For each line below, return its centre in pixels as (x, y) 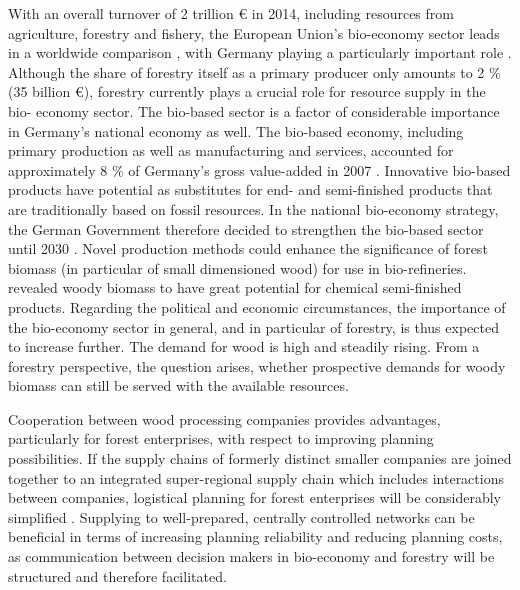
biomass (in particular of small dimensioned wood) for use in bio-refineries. (237, 267)
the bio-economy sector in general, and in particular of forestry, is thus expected (253, 326)
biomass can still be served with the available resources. (178, 385)
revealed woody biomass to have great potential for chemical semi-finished (235, 287)
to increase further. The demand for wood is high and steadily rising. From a (244, 346)
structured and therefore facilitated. (117, 575)
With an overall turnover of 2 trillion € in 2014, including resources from (231, 13)
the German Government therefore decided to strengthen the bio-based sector (246, 228)
